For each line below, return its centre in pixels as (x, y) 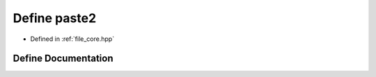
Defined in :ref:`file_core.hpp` (72, 39)
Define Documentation (63, 59)
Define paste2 (55, 18)
